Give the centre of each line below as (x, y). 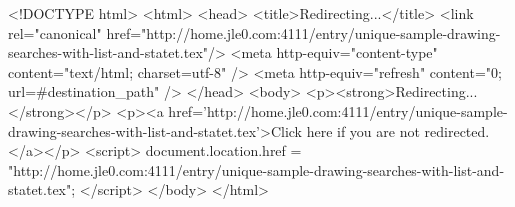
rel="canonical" (55, 32)
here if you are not (363, 130)
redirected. (457, 130)
